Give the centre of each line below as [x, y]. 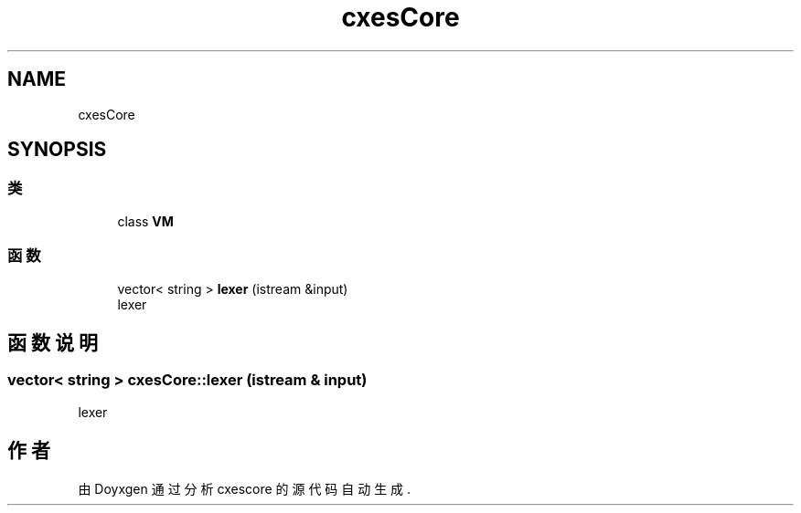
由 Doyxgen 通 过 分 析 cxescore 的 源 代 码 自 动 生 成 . [245, 488]
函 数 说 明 [53, 342]
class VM [145, 221]
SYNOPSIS [57, 150]
